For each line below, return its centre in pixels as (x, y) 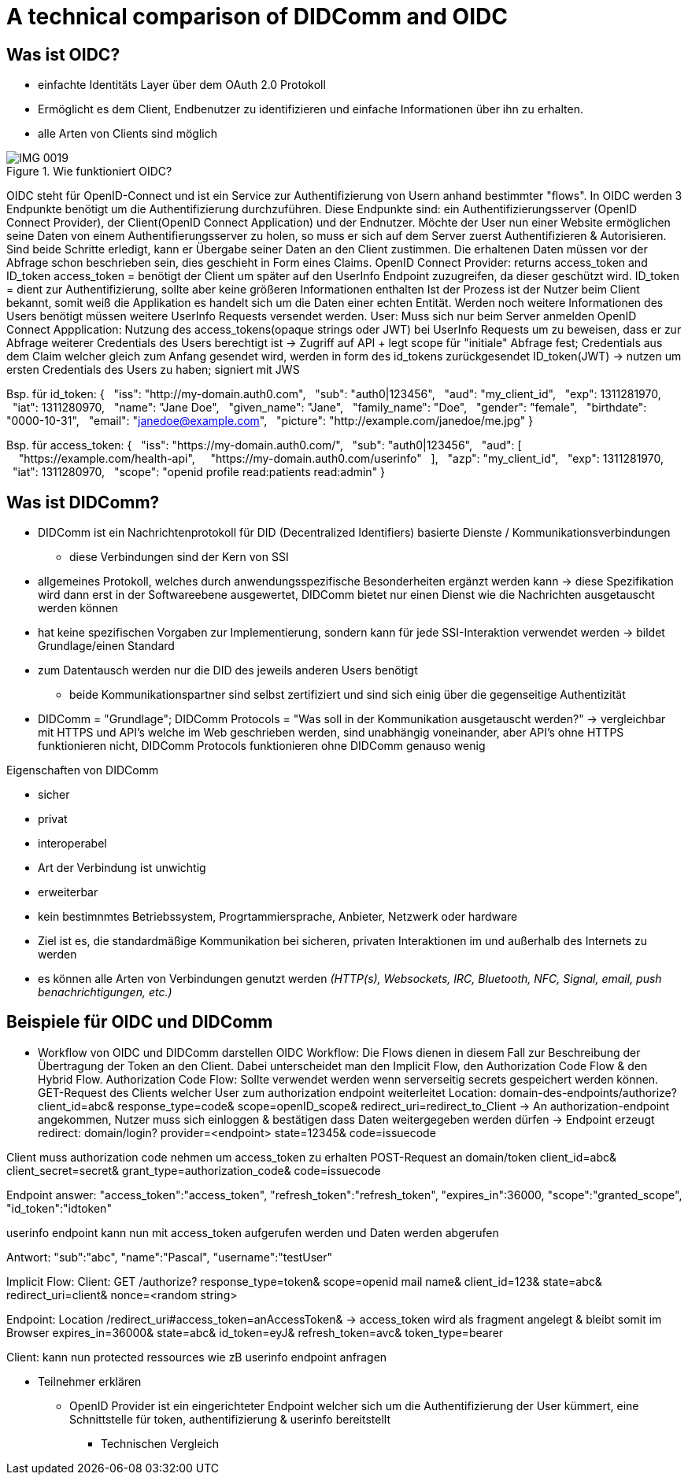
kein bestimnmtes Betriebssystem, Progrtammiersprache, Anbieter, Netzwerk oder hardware (278, 917)
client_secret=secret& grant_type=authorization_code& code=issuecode (194, 1170)
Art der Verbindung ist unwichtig (122, 868)
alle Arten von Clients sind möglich (128, 134)
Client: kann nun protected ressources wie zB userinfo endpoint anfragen (197, 1357)
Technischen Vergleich (160, 1443)
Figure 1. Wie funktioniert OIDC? (89, 172)
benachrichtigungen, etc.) (105, 992)
